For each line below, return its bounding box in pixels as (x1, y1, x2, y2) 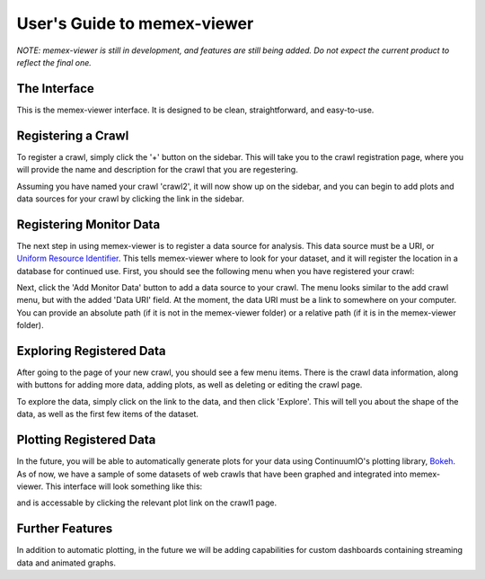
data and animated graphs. (16, 557, 117, 568)
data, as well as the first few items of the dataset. (16, 409, 199, 420)
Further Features (16, 521, 113, 537)
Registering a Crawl (16, 128, 129, 143)
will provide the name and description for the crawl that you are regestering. (16, 165, 298, 175)
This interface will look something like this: (45, 481, 203, 492)
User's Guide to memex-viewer (16, 13, 254, 33)
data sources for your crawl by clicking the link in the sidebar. (16, 193, 244, 204)
